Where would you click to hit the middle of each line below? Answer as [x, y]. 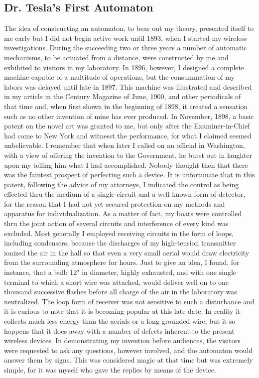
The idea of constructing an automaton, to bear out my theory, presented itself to [129, 28]
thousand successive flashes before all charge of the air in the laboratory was [121, 292]
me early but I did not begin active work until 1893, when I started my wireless [126, 38]
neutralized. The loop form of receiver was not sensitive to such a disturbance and [129, 301]
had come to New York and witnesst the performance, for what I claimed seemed [128, 135]
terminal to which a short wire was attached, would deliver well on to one [116, 282]
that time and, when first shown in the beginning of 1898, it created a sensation [126, 106]
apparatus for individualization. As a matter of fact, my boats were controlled [123, 213]
